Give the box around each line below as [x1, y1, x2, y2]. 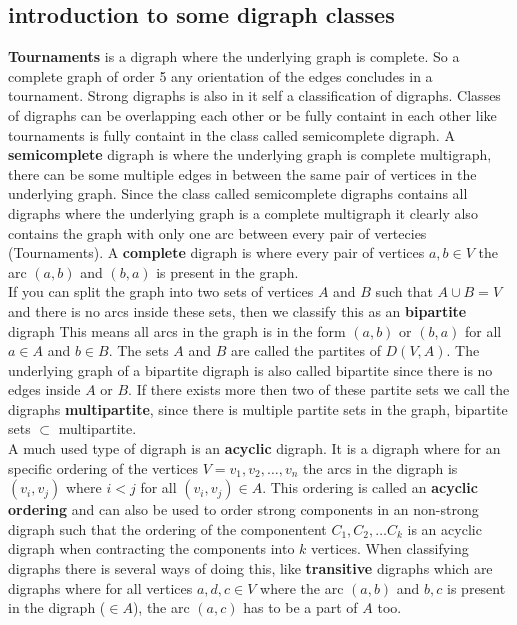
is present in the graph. [156, 261, 299, 282]
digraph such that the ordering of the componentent [8, 518, 327, 539]
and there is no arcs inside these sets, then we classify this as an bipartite [8, 300, 467, 321]
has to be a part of [243, 597, 358, 618]
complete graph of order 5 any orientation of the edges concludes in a [8, 65, 433, 86]
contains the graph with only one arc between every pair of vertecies [8, 222, 427, 243]
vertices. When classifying [311, 538, 469, 559]
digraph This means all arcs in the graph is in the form [8, 320, 346, 341]
